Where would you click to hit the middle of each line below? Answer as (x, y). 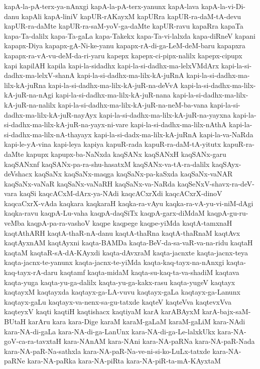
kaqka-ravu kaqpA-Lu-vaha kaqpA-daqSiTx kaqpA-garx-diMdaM (104, 213)
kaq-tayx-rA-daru (31, 272)
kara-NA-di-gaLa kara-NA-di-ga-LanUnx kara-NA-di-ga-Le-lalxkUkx (110, 331)
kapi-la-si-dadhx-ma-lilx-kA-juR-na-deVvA (113, 85)
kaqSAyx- (227, 164)
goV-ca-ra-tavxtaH (33, 341)
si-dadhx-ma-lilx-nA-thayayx (48, 134)
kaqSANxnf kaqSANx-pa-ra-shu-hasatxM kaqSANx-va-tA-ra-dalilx (107, 164)
